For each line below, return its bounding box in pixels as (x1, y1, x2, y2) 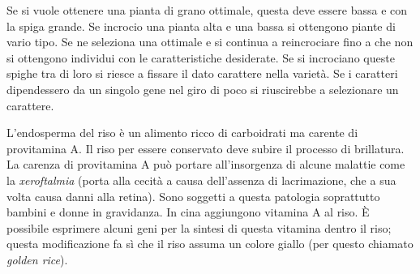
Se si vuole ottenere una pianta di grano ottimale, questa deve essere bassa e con (6, 2, 408, 18)
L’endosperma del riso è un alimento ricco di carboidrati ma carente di (6, 124, 358, 141)
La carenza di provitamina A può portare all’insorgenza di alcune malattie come (6, 156, 405, 173)
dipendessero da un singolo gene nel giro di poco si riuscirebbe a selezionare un (6, 80, 399, 97)
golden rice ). (6, 250, 68, 268)
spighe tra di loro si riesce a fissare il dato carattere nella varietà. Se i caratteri (6, 65, 398, 82)
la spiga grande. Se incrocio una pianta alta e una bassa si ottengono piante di (6, 17, 396, 34)
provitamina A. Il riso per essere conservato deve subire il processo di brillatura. (6, 139, 405, 156)
